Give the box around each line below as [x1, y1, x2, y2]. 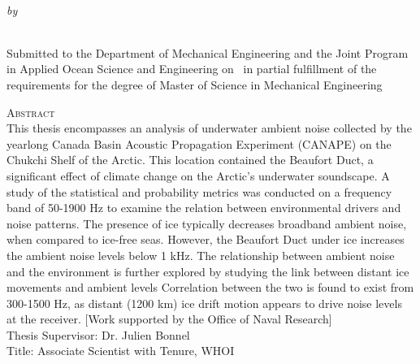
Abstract [6, 103, 55, 120]
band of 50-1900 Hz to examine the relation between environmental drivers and [6, 199, 401, 216]
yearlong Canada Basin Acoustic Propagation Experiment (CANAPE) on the [6, 135, 392, 152]
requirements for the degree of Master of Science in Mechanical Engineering [6, 76, 383, 93]
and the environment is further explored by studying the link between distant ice [6, 262, 409, 279]
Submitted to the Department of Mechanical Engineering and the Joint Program [6, 44, 409, 61]
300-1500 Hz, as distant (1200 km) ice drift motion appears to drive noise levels [6, 294, 402, 311]
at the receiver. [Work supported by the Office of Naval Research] [6, 310, 332, 327]
